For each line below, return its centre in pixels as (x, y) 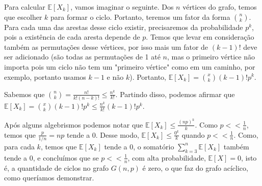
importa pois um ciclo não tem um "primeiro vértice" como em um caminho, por (130, 66)
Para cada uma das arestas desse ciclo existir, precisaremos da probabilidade (124, 27)
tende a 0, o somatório (139, 146)
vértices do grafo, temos (220, 7)
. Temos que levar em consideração (200, 37)
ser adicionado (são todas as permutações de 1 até (82, 57)
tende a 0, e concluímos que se (51, 157)
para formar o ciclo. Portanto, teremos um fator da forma (140, 17)
